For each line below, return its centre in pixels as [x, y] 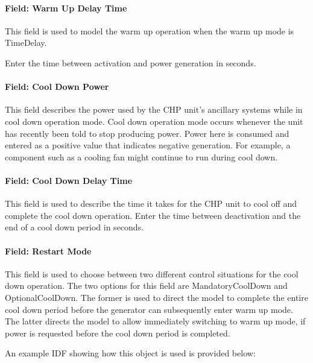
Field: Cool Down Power [57, 87]
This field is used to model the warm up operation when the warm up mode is [150, 30]
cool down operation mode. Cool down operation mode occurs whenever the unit [154, 121]
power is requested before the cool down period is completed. [118, 333]
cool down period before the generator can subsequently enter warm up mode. [149, 309]
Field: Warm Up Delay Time [66, 8]
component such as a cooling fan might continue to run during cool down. [141, 156]
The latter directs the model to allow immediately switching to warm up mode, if [155, 321]
